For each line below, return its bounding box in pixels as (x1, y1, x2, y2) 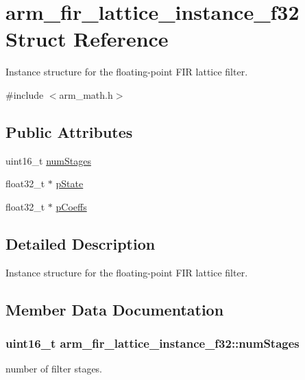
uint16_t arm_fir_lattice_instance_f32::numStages (5, 334, 300, 351)
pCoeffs (56, 199, 87, 213)
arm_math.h (59, 87, 113, 102)
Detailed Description (5, 233, 156, 254)
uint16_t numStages (5, 153, 91, 167)
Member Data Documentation (5, 298, 224, 320)
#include (5, 87, 44, 102)
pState (56, 176, 84, 191)
